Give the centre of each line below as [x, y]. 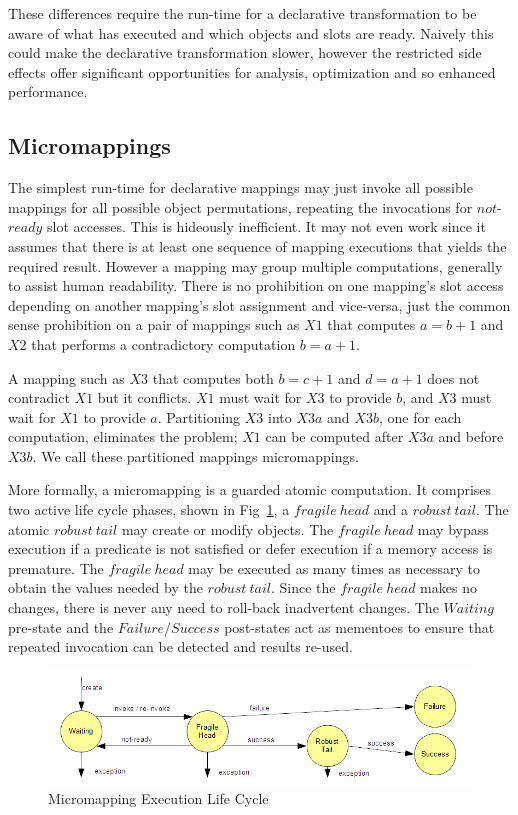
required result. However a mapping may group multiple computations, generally [255, 265]
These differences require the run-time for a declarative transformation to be [242, 13]
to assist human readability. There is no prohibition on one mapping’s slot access [256, 285]
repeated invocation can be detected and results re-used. [180, 646]
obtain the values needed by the [105, 587]
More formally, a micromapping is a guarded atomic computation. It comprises [250, 489]
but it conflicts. [144, 397]
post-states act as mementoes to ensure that [359, 626]
